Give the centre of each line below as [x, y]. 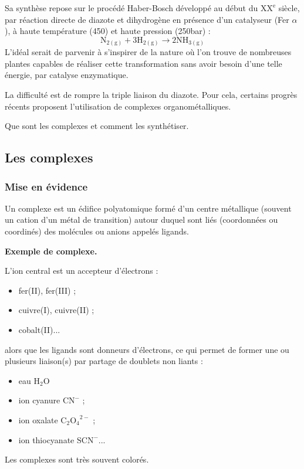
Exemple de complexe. [51, 251]
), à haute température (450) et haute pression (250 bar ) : [108, 31]
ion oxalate [38, 419]
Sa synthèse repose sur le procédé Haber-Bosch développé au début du [131, 8]
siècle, [289, 8]
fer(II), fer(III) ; [47, 290]
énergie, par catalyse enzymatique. [67, 75]
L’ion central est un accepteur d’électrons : [82, 271]
